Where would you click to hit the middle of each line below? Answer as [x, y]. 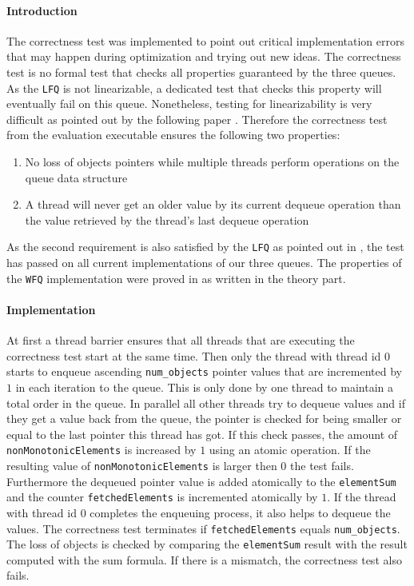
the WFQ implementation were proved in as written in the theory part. [176, 278]
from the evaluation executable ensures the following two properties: [173, 135]
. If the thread [362, 497]
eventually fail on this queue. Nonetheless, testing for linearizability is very [189, 104]
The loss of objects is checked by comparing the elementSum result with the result [207, 544]
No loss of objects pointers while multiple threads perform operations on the [212, 162]
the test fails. [322, 465]
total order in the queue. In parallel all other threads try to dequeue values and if [206, 403]
